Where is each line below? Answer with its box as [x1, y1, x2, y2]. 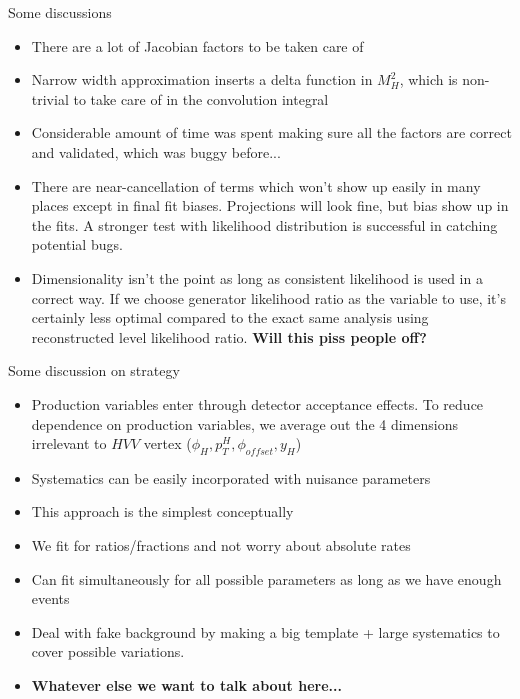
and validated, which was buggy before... [31, 141, 281, 162]
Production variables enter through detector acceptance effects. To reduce [31, 393, 484, 414]
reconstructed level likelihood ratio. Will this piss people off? [31, 326, 427, 347]
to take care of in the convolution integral [73, 88, 329, 109]
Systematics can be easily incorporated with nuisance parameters [31, 467, 431, 488]
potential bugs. [31, 234, 123, 255]
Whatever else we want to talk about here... [31, 675, 342, 696]
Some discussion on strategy [8, 360, 180, 381]
